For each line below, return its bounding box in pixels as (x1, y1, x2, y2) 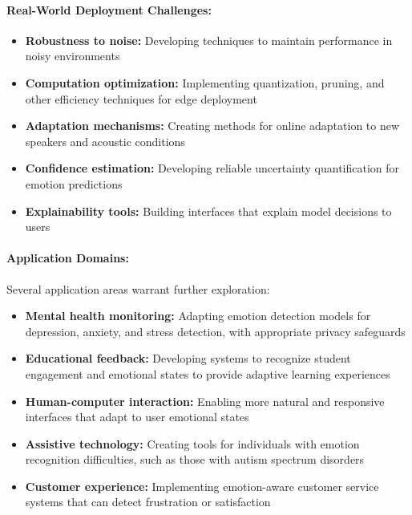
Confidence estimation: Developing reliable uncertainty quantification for (25, 160, 400, 176)
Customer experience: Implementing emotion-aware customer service (25, 477, 379, 494)
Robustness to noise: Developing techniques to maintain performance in (25, 31, 393, 48)
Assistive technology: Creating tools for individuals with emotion (25, 435, 360, 452)
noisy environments (25, 47, 120, 64)
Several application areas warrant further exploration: (6, 280, 270, 297)
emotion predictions (25, 175, 123, 192)
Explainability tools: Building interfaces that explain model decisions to (25, 202, 392, 219)
